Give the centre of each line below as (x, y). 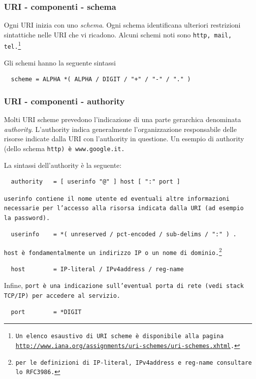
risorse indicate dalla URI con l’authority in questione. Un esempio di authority (124, 139)
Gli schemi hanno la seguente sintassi (60, 62)
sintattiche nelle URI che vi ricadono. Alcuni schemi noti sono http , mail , (118, 34)
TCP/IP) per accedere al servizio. (62, 296)
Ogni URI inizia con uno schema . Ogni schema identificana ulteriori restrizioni (122, 25)
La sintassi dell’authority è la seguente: (63, 165)
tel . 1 (13, 45)
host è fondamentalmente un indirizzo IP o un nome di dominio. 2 (113, 251)
